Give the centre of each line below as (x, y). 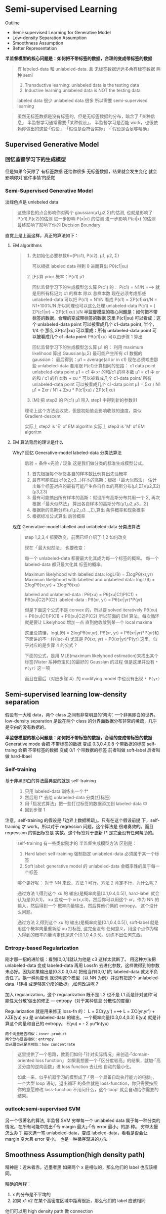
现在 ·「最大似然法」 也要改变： (56, 548)
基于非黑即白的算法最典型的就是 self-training (51, 781)
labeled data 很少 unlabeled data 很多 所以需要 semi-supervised (82, 101)
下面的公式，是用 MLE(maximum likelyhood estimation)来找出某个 (92, 656)
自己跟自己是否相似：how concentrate (40, 1045)
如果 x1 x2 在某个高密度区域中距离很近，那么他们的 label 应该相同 (79, 1201)
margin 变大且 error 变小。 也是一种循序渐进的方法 (56, 1139)
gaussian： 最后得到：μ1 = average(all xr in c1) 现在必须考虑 (93, 359)
